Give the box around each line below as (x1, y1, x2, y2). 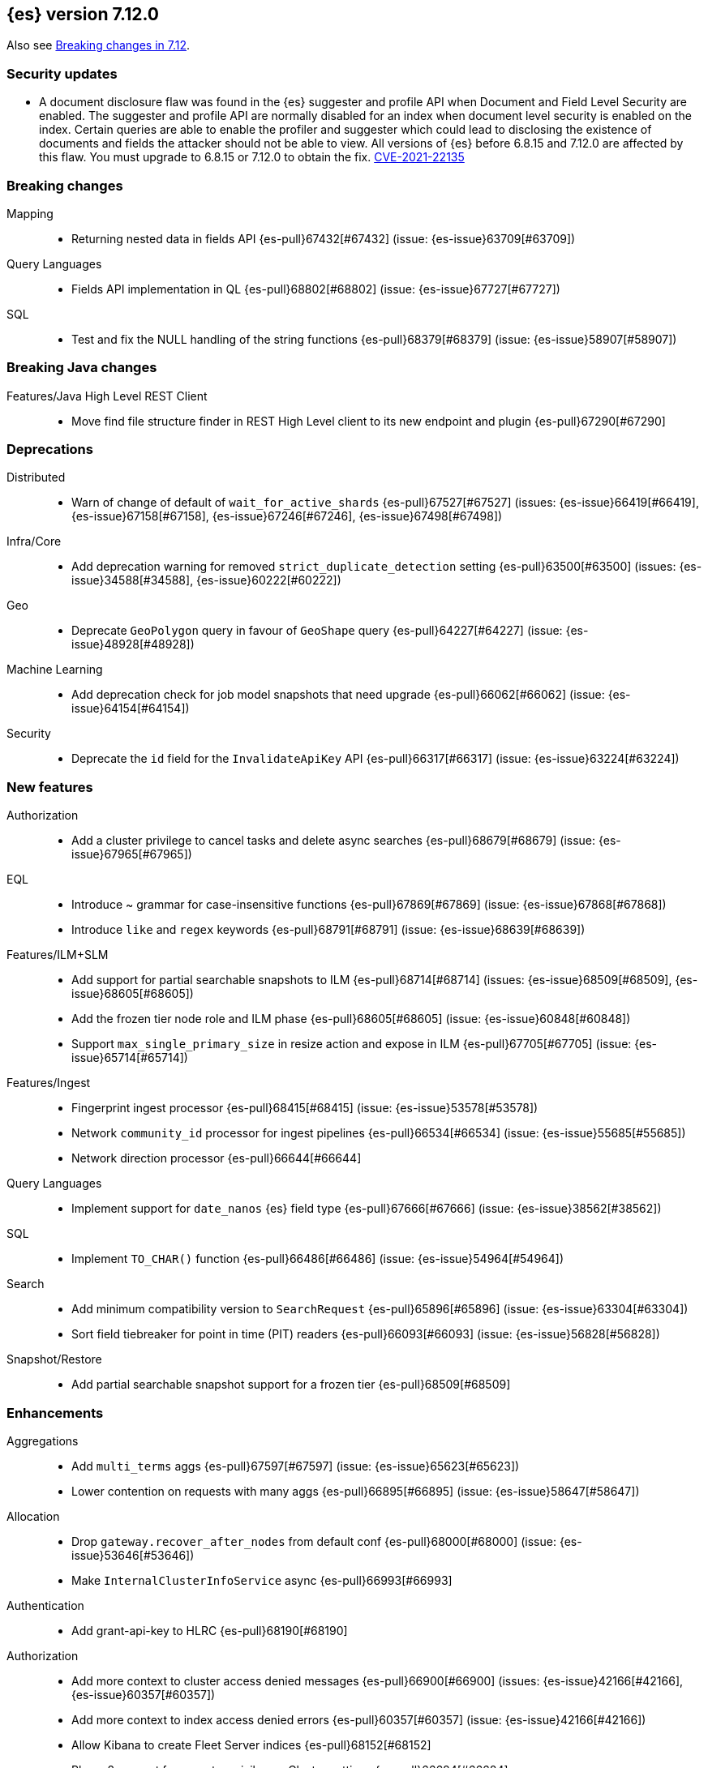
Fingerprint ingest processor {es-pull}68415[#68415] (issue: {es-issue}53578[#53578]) (71, 1101, 539, 1115)
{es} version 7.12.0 (6, 4, 160, 24)
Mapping (6, 206, 54, 220)
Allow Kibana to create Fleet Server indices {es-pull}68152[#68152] (71, 1737, 431, 1752)
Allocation (6, 1509, 60, 1523)
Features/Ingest (6, 1076, 91, 1090)
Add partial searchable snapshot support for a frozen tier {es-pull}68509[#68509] (71, 1377, 511, 1392)
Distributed (6, 470, 66, 485)
